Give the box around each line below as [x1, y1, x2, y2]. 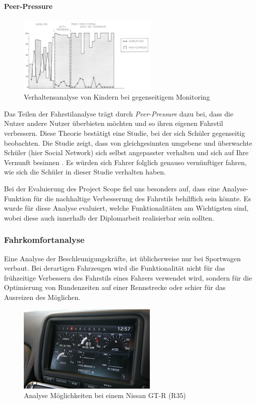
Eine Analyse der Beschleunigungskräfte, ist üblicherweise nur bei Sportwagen [4, 253, 241, 263]
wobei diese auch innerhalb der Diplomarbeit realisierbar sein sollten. [4, 212, 214, 223]
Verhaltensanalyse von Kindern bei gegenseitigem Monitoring [24, 92, 210, 102]
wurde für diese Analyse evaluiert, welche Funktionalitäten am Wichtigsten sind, [4, 203, 249, 213]
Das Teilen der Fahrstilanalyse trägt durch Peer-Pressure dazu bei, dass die [4, 108, 234, 118]
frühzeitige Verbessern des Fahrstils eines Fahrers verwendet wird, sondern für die [4, 272, 252, 283]
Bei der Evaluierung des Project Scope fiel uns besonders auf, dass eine [4, 183, 220, 193]
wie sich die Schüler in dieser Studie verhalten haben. [4, 167, 166, 177]
